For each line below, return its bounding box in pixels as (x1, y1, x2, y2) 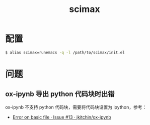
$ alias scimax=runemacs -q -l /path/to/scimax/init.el (5, 50, 125, 55)
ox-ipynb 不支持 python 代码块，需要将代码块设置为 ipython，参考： (5, 104, 147, 110)
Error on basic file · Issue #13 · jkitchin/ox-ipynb (12, 114, 112, 120)
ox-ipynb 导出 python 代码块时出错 (5, 90, 115, 98)
